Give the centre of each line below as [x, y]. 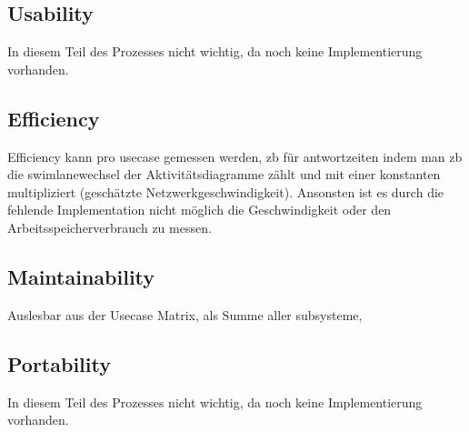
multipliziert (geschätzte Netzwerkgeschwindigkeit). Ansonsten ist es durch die [226, 191]
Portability [59, 363]
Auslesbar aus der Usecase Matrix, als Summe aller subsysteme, [185, 314]
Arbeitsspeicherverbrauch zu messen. [110, 227]
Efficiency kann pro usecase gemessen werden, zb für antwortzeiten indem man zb [235, 156]
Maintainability [81, 276]
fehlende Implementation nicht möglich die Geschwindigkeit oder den [200, 210]
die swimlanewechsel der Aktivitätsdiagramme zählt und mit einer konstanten [224, 174]
